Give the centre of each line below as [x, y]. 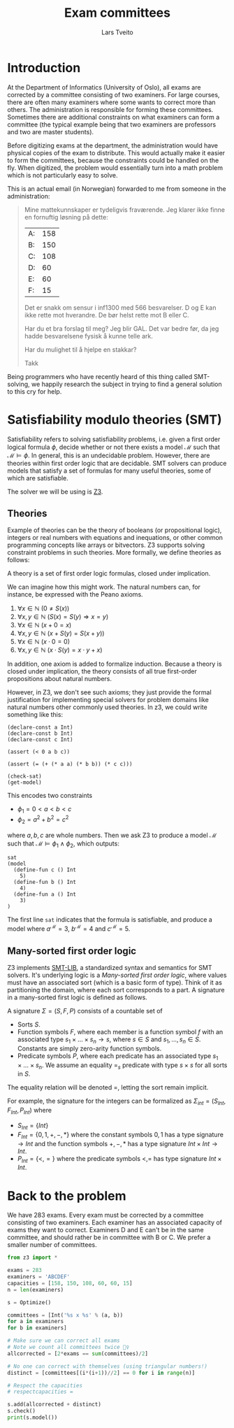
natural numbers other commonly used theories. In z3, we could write [107, 707]
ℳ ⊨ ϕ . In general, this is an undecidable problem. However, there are [109, 455]
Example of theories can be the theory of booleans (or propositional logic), [115, 530]
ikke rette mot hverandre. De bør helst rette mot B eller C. [107, 315]
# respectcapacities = [40, 1392]
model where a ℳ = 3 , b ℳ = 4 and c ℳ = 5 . [69, 928]
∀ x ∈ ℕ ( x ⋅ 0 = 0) [44, 642]
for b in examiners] [37, 1328]
